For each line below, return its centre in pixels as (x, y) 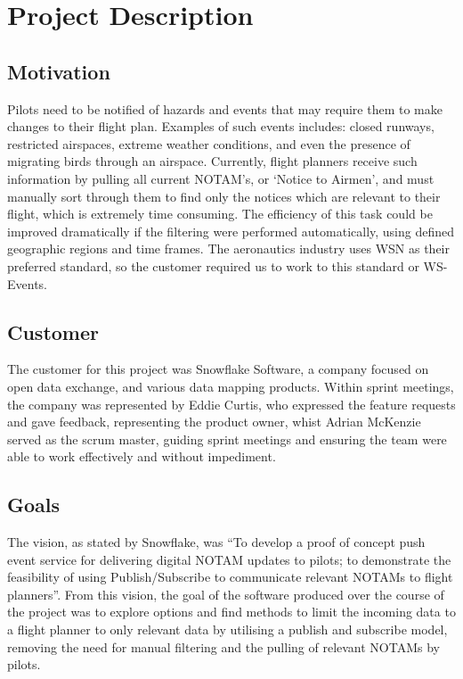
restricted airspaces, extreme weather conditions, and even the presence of (209, 143)
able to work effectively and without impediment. (142, 456)
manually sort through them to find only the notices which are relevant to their (224, 196)
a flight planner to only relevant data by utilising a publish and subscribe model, (227, 629)
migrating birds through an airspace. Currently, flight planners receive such (212, 161)
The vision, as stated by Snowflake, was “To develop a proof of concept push (216, 542)
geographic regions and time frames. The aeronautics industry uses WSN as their (228, 248)
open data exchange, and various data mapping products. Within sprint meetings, (231, 386)
